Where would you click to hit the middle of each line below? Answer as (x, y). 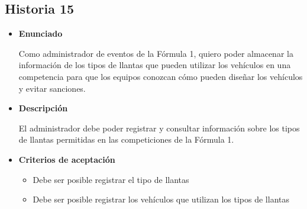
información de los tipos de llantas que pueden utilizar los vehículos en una (155, 65)
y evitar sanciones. (52, 88)
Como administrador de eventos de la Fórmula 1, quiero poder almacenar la (156, 53)
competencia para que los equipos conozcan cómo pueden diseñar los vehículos (161, 76)
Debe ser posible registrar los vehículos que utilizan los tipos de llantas (161, 199)
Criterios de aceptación (67, 159)
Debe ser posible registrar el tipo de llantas (111, 179)
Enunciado (41, 33)
